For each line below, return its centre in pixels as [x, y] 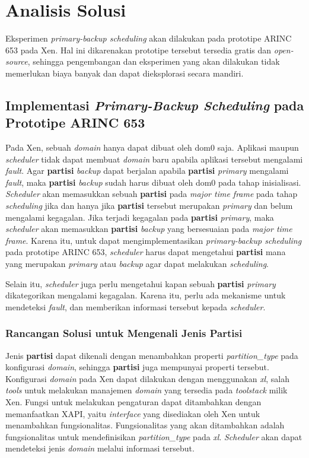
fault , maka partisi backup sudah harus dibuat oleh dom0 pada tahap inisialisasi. [153, 182]
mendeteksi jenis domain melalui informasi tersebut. [100, 448]
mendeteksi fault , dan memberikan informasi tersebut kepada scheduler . [136, 306]
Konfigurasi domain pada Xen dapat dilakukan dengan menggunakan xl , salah [147, 378]
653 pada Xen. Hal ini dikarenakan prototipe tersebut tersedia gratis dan [138, 50]
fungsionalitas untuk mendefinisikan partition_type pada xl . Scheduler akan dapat [154, 436]
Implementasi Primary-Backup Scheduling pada [155, 105]
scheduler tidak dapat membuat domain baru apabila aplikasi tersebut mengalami [154, 159]
